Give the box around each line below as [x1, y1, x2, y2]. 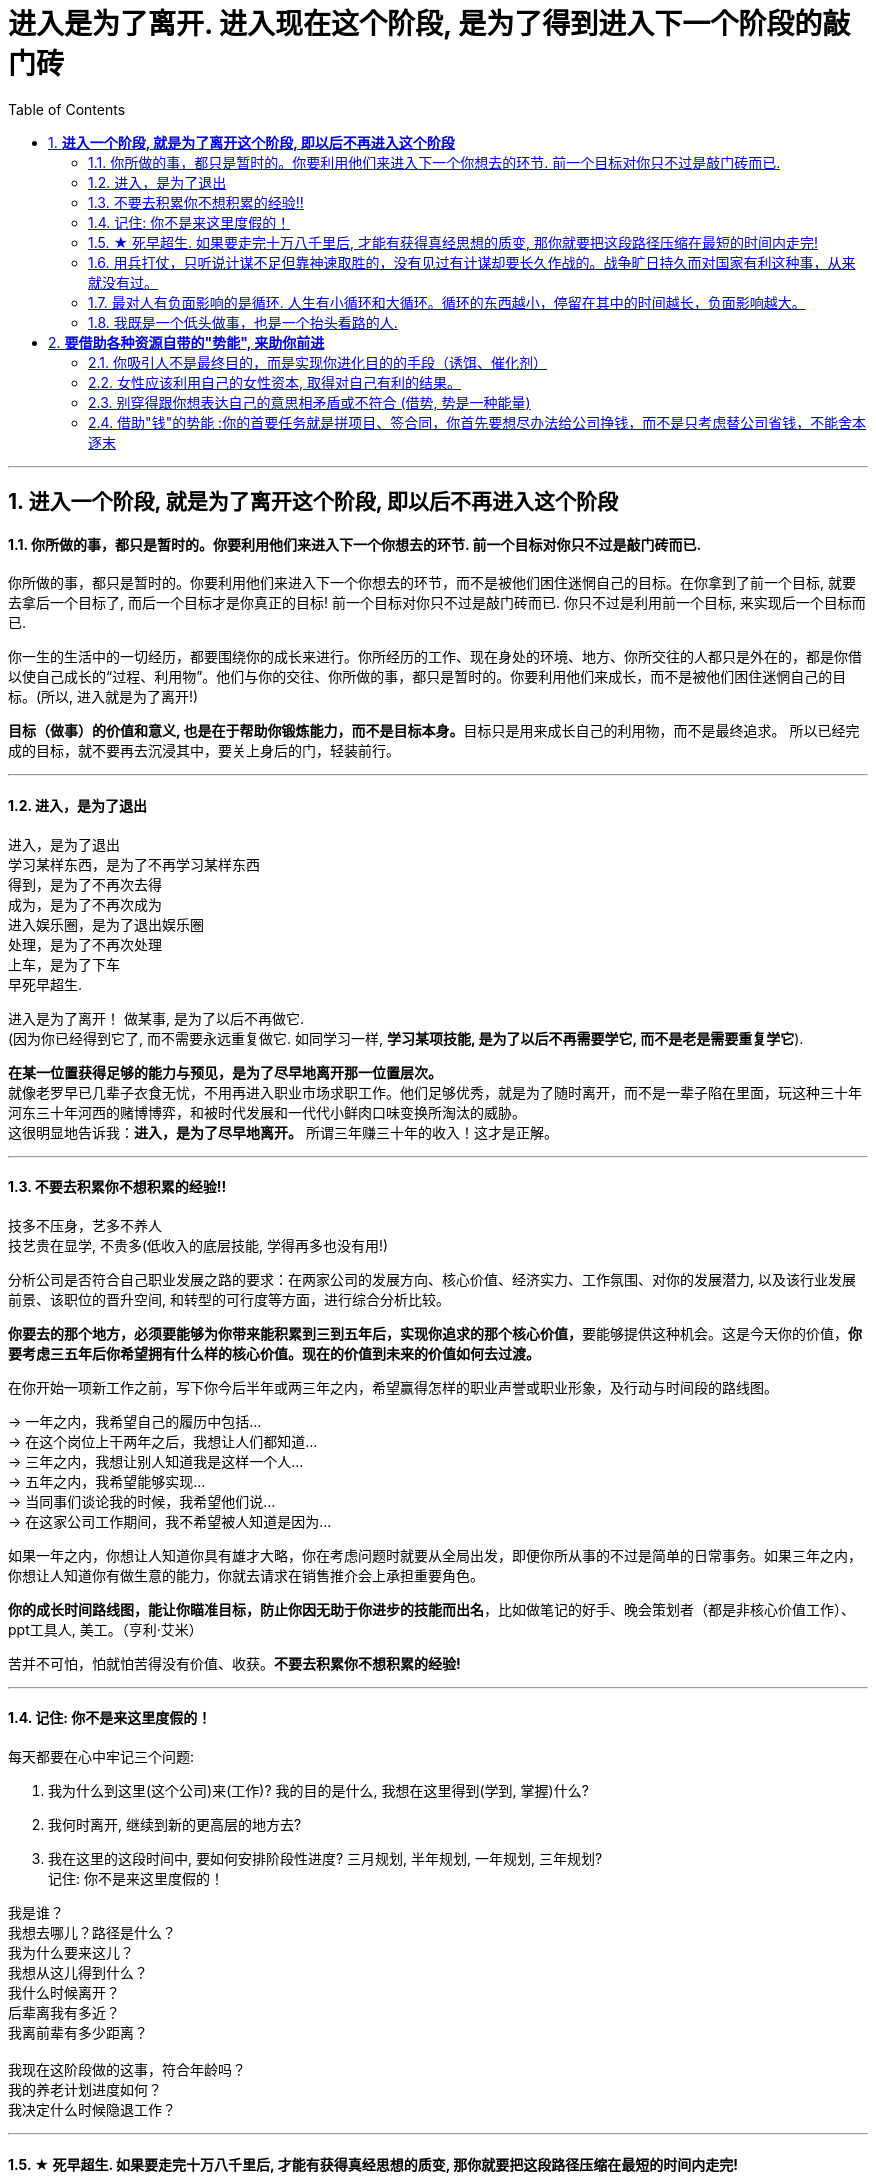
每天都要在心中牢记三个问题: [8, 1748, 195, 1766]
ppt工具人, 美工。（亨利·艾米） [8, 1620, 203, 1638]
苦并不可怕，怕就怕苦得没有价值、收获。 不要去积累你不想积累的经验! [8, 1654, 461, 1672]
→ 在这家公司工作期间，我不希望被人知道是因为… [8, 1512, 332, 1530]
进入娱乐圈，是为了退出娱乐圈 [8, 915, 204, 933]
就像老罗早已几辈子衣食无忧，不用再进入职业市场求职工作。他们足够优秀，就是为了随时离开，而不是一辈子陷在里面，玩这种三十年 [8, 1083, 862, 1101]
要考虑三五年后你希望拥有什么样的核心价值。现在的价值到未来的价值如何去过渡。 [8, 1344, 540, 1362]
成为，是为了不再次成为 [8, 895, 162, 913]
